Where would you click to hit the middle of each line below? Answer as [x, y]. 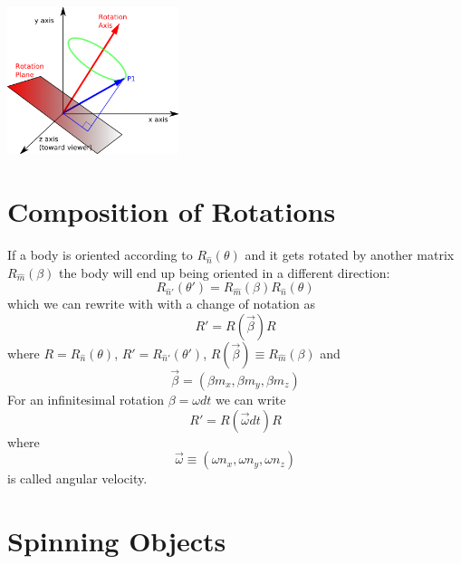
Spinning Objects [117, 541]
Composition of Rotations [172, 210]
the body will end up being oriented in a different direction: [225, 272]
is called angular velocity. [77, 478]
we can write [251, 399]
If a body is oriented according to [100, 254]
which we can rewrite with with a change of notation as [162, 304]
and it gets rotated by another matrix [350, 254]
